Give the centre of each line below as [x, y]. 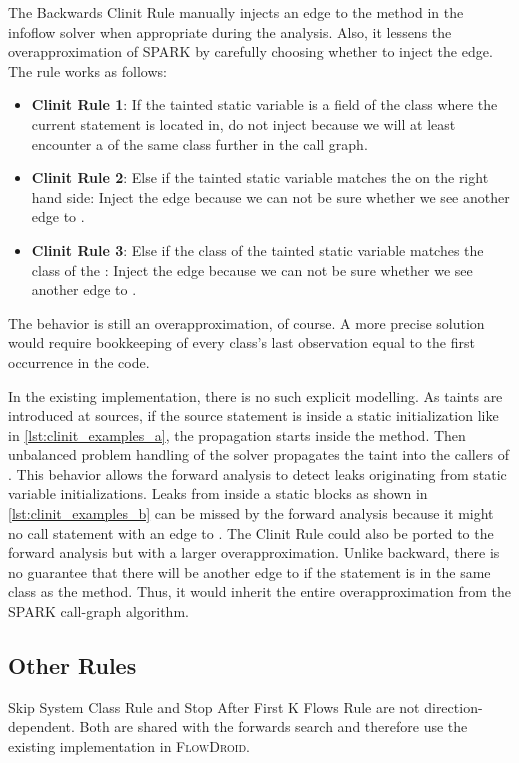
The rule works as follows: [87, 70]
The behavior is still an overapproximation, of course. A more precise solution [246, 322]
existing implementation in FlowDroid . [129, 746]
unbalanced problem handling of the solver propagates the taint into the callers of [258, 454]
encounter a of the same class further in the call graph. [199, 143]
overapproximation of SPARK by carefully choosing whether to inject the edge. [250, 51]
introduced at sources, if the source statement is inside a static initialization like [253, 415]
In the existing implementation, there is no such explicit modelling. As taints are [255, 395]
